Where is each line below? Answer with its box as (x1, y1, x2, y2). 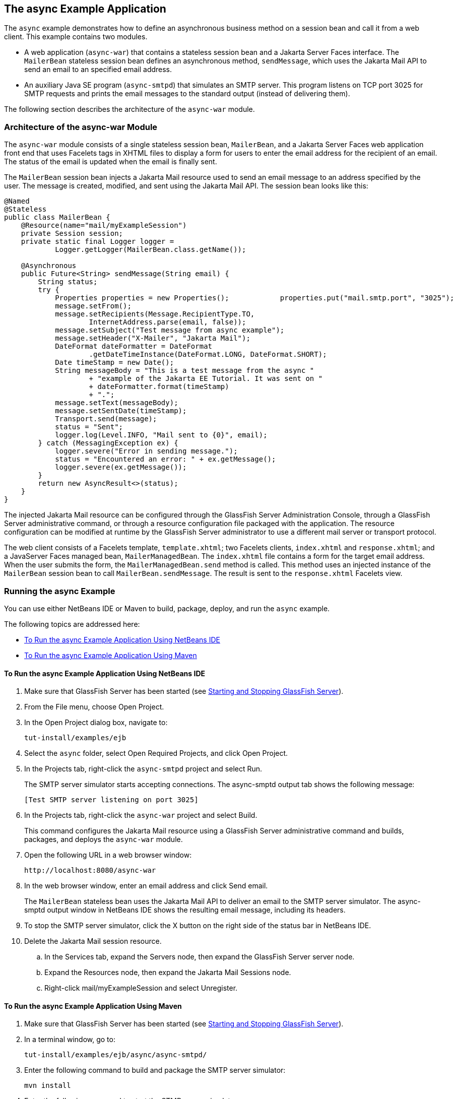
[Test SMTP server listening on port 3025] (24, 796, 199, 804)
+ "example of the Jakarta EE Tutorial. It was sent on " (89, 374, 323, 383)
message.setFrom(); (55, 302, 132, 310)
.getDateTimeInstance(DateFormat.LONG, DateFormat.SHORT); (89, 350, 327, 359)
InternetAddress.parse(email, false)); (89, 318, 246, 327)
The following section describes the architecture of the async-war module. (4, 105, 255, 114)
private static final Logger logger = (21, 237, 174, 246)
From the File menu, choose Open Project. (24, 702, 164, 712)
